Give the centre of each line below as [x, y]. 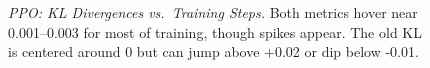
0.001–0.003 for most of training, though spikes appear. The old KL [215, 31]
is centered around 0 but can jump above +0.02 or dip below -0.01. [213, 51]
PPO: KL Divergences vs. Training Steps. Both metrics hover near [213, 12]
